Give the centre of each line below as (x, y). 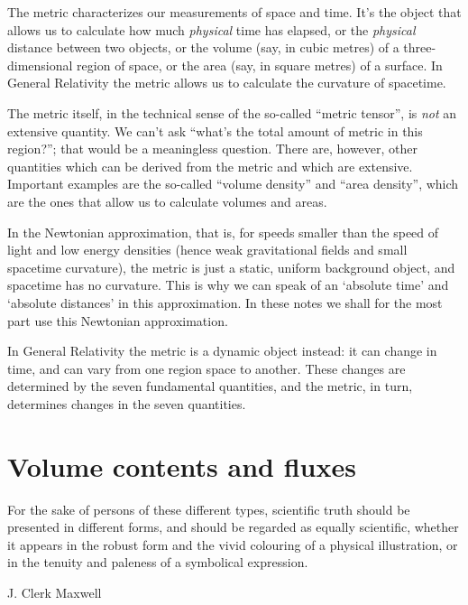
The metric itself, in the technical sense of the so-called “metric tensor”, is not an (232, 112)
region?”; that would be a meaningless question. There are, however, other (213, 149)
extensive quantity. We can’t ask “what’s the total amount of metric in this (215, 130)
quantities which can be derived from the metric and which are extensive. (210, 166)
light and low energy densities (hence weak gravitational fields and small (207, 250)
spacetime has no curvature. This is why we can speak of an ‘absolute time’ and (228, 285)
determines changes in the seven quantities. (127, 403)
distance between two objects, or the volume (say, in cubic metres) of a (203, 47)
